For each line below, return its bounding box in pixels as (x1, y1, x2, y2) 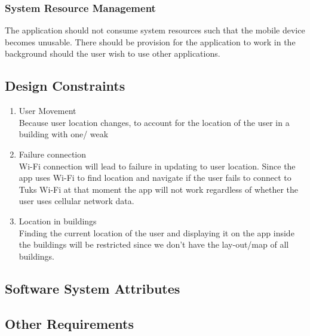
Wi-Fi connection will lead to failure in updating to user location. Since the (19, 159, 296, 172)
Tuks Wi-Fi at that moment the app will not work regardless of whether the (19, 183, 299, 195)
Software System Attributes (5, 279, 180, 297)
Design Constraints (5, 76, 125, 95)
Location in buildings (19, 214, 97, 227)
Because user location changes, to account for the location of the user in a (19, 116, 290, 128)
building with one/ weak (19, 128, 109, 140)
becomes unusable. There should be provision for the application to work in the (5, 35, 296, 48)
